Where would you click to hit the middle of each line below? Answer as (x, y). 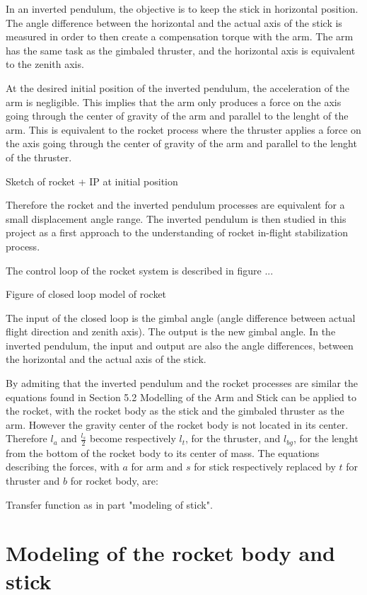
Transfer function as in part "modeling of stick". (109, 504)
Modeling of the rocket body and (170, 553)
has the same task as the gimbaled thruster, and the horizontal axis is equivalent (181, 50)
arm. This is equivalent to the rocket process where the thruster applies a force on (183, 129)
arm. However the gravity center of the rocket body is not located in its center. (177, 424)
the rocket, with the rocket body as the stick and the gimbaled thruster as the (175, 411)
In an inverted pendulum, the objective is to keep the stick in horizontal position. (182, 8)
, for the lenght (326, 438)
